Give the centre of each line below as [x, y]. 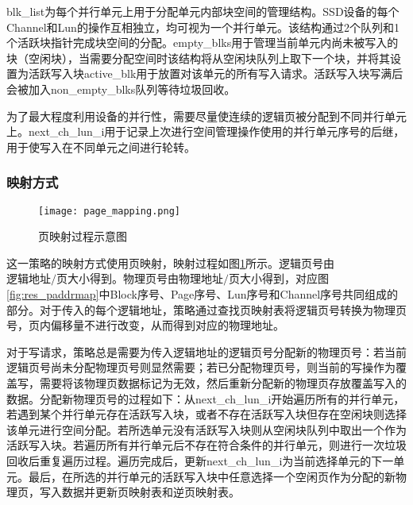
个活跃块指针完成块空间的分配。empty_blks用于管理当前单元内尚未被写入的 [203, 42]
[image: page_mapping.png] [109, 211]
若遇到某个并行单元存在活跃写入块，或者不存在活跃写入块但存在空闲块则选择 [206, 414]
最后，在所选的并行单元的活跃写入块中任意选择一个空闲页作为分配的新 [212, 476]
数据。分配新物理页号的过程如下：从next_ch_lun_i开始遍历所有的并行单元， [206, 398]
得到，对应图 [295, 278]
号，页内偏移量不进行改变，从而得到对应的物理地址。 [145, 325]
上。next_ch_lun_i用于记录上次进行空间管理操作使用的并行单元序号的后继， [206, 131]
